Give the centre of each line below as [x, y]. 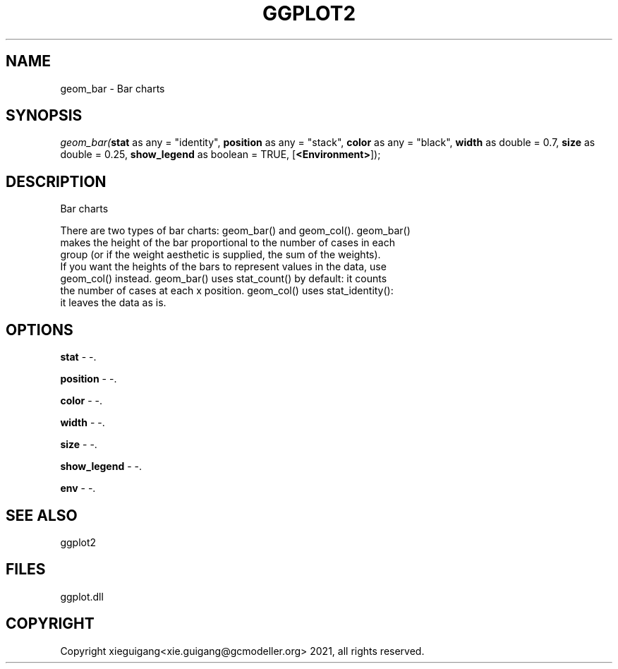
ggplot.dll [82, 596]
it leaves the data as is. [113, 303]
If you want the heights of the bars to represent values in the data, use [223, 267]
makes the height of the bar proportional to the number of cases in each [228, 243]
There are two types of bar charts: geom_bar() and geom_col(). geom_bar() [235, 231]
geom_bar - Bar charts [113, 88]
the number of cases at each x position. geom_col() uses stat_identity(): [227, 291]
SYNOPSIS [44, 116]
